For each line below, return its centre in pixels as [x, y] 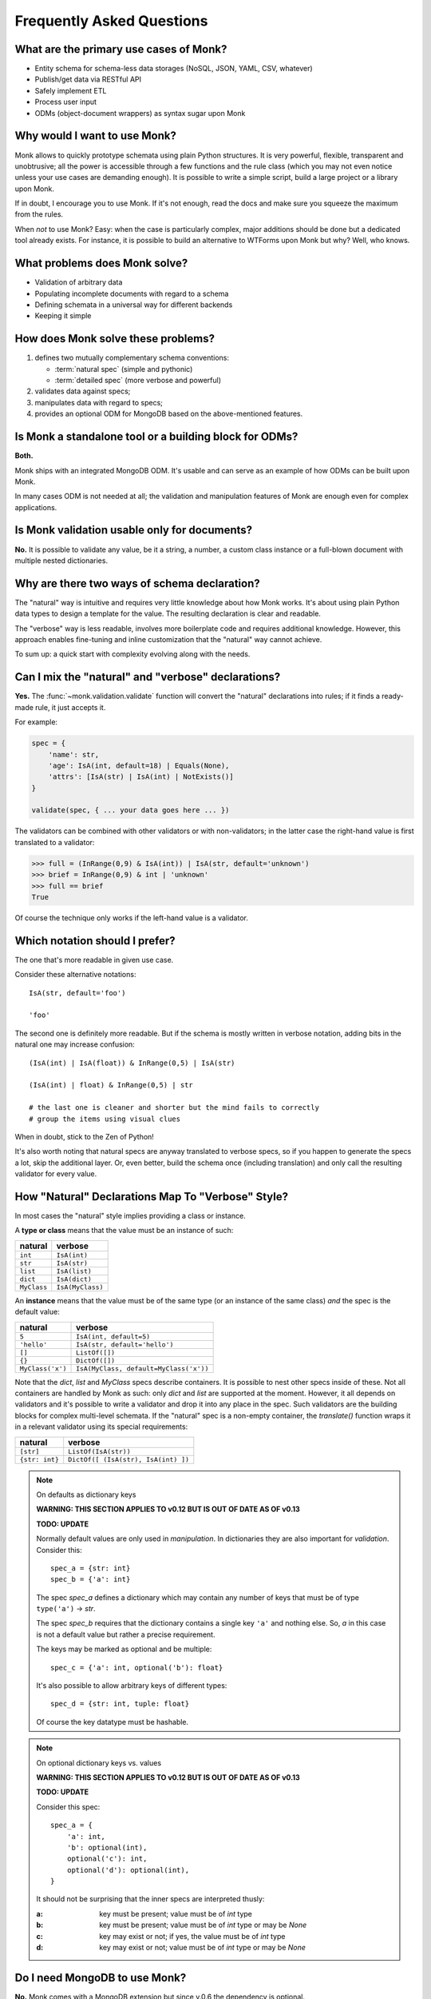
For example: [36, 722]
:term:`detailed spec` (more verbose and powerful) [138, 381]
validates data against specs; [83, 391]
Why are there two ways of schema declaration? [137, 583]
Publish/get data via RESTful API [88, 79]
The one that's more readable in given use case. [94, 960]
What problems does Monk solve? [101, 263]
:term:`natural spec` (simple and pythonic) [124, 369]
